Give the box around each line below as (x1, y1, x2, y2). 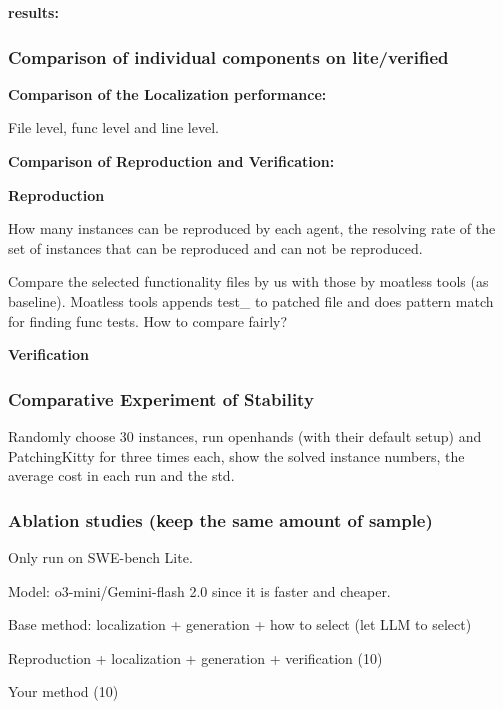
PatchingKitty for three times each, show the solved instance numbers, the (8, 445, 465, 466)
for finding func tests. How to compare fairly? (8, 310, 288, 331)
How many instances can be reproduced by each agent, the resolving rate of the (8, 218, 496, 239)
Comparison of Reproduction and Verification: (8, 151, 335, 171)
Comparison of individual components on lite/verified (8, 44, 449, 69)
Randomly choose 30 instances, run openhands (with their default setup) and (8, 425, 482, 446)
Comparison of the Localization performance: (8, 83, 327, 104)
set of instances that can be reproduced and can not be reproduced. (8, 237, 423, 258)
